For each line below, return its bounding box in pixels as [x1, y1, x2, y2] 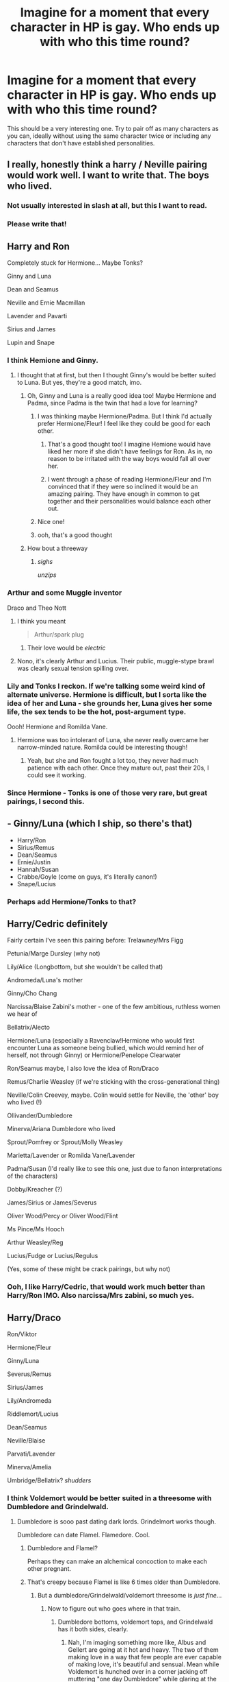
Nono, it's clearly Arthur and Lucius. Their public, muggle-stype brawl [16, 656, 214, 665]
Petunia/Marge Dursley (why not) [7, 949, 100, 958]
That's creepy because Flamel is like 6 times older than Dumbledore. [27, 1578, 221, 1586]
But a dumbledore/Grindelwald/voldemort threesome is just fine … [37, 1591, 222, 1600]
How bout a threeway [27, 544, 88, 553]
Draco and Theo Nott [7, 604, 67, 612]
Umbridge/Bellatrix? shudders [7, 1476, 92, 1484]
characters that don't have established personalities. [7, 139, 155, 147]
